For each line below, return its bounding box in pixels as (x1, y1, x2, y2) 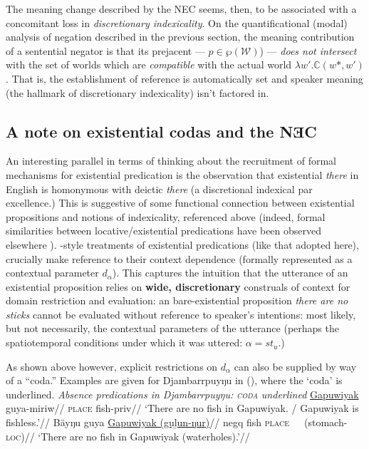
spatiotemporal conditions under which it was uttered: (6, 335, 243, 350)
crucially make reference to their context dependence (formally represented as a (6, 251, 353, 266)
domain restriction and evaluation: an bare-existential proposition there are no (6, 293, 348, 308)
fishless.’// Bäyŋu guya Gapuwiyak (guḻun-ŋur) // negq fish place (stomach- (6, 415, 348, 430)
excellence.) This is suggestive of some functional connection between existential (6, 195, 355, 210)
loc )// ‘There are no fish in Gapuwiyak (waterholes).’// (6, 428, 250, 443)
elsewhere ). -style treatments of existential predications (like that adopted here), (6, 237, 359, 252)
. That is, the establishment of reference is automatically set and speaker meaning (6, 71, 363, 86)
